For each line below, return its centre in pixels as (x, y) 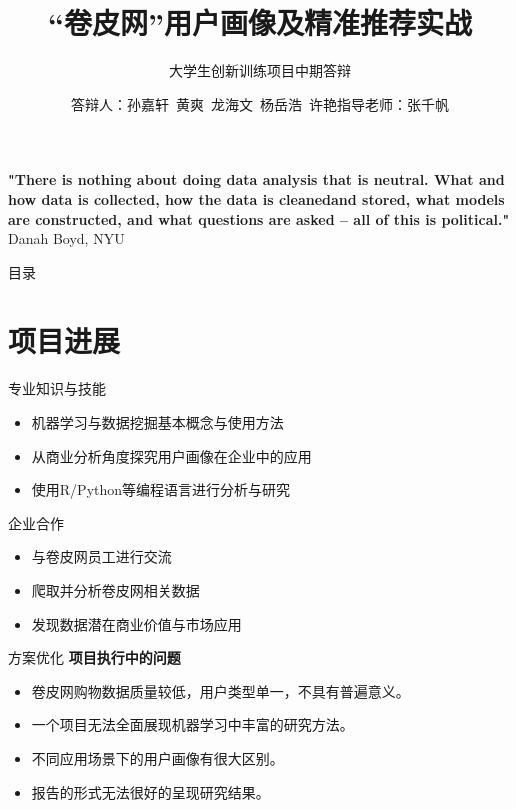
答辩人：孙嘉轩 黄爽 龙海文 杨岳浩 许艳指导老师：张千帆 (260, 103)
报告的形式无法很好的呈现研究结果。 (150, 791)
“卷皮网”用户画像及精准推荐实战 (260, 22)
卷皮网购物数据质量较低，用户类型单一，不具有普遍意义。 (220, 690)
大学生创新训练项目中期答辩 (260, 70)
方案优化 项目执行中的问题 (94, 657)
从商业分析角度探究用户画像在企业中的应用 (171, 455)
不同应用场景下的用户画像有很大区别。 (157, 757)
